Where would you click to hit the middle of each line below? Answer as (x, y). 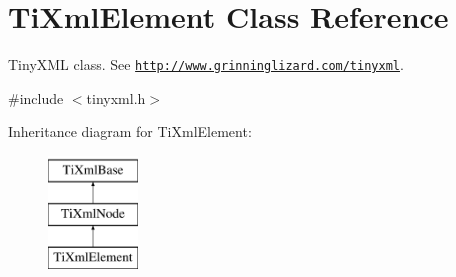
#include (36, 97)
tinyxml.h (116, 97)
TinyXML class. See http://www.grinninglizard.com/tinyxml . (206, 64)
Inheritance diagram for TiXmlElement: (130, 131)
